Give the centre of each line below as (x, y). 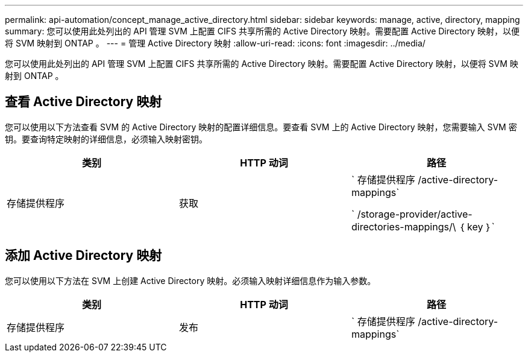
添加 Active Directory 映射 (83, 256)
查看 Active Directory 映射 (83, 102)
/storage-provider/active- (415, 214)
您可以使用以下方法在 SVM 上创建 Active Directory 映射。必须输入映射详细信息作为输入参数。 (190, 280)
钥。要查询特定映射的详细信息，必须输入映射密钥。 (106, 139)
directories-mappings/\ (404, 226)
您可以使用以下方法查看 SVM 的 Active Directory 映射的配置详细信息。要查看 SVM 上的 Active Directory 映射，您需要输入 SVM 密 (261, 127)
